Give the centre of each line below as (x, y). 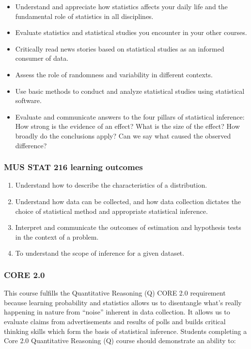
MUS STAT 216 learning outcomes (73, 167)
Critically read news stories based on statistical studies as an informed (120, 48)
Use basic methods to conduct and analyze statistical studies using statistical (130, 91)
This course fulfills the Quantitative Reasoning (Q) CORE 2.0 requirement (115, 293)
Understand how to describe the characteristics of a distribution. (111, 185)
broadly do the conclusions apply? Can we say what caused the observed (123, 135)
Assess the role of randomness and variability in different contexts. (114, 74)
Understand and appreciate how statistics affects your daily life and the (121, 6)
